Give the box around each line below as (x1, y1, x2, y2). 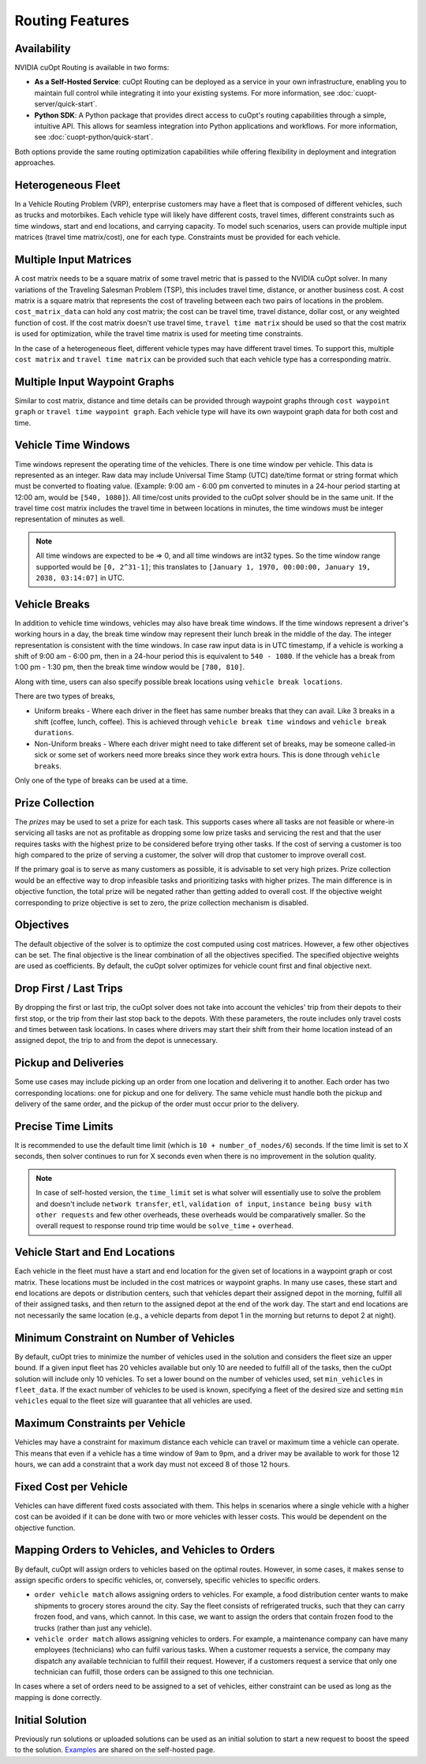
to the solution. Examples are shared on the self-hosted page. (14, 1745, 215, 1755)
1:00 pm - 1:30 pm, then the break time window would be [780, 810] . (14, 663, 245, 672)
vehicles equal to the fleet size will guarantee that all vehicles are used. (14, 1396, 252, 1406)
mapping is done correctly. (14, 1692, 102, 1702)
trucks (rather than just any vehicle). (34, 1623, 152, 1632)
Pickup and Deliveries (14, 1056, 124, 1070)
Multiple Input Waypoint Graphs (14, 375, 175, 388)
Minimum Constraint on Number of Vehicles (14, 1331, 235, 1344)
